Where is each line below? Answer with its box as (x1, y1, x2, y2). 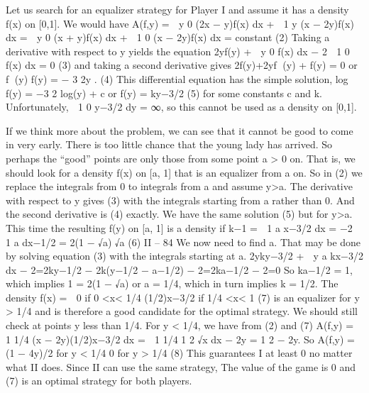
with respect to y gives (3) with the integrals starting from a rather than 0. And (6, 192, 355, 207)
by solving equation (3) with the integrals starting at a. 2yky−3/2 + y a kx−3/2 (6, 248, 363, 263)
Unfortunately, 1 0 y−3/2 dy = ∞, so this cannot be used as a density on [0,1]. (6, 99, 357, 114)
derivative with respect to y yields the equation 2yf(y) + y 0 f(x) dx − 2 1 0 (6, 43, 350, 58)
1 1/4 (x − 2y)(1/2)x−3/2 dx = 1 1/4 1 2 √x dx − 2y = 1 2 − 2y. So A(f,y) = (6, 331, 355, 346)
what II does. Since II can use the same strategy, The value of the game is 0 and (6, 359, 356, 374)
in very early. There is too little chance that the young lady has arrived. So (6, 137, 333, 152)
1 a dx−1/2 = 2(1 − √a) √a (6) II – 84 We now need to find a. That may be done (6, 234, 361, 249)
